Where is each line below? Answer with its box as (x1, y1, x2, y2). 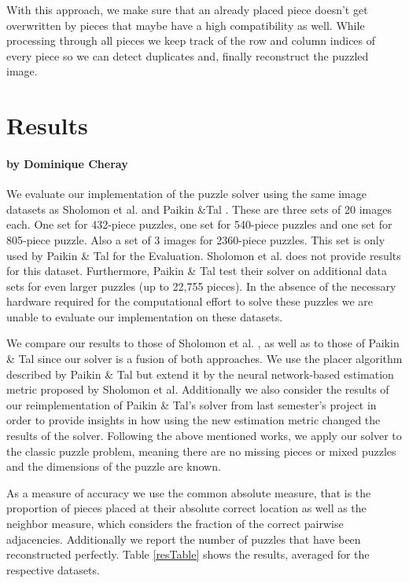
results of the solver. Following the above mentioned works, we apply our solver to (6, 427, 402, 444)
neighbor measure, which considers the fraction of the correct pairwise (6, 515, 344, 532)
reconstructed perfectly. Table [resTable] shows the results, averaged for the (6, 546, 370, 563)
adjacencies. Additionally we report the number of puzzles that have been (6, 530, 361, 547)
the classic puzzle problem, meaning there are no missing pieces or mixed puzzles (6, 442, 396, 459)
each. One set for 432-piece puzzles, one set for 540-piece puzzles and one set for (6, 216, 392, 233)
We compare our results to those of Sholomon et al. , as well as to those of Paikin (6, 335, 400, 351)
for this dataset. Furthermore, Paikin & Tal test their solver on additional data (6, 262, 387, 279)
